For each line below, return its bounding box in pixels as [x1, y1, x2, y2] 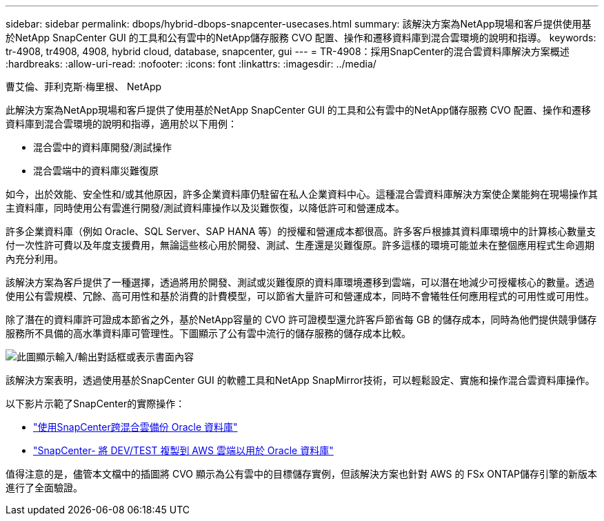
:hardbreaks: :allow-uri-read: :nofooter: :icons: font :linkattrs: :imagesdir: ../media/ [6, 58, 376, 70]
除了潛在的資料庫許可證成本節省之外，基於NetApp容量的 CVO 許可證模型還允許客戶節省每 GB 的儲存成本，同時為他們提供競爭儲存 [6, 314, 597, 325]
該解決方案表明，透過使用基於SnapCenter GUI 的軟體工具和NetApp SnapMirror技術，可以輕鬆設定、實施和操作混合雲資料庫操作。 [6, 374, 595, 386]
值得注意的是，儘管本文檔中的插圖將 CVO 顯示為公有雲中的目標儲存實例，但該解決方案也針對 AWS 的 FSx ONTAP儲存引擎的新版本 [6, 468, 597, 480]
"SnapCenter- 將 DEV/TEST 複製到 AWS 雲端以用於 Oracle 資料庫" [33, 445, 334, 456]
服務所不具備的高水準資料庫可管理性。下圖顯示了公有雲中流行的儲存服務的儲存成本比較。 [6, 327, 411, 339]
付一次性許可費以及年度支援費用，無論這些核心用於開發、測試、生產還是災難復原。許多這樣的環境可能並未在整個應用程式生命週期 [6, 239, 594, 251]
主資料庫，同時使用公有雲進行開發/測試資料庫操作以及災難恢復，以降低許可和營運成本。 [6, 202, 405, 214]
